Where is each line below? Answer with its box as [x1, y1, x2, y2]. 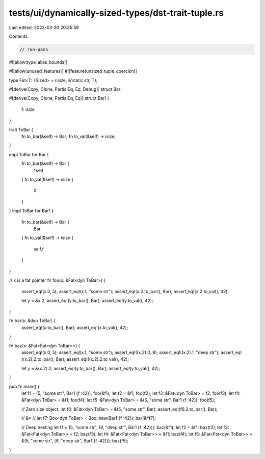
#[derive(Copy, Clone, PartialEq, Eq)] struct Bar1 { [9, 95, 110, 101]
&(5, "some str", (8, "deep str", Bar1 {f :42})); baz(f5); [21, 438, 129, 444]
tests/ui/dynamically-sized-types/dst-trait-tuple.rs [9, 7, 224, 18]
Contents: [9, 33, 29, 39]
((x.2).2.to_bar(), [21, 356, 55, 362]
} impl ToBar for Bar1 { [9, 208, 54, 214]
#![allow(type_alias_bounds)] [9, 59, 68, 65]
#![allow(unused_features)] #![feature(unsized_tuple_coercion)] [9, 68, 137, 74]
